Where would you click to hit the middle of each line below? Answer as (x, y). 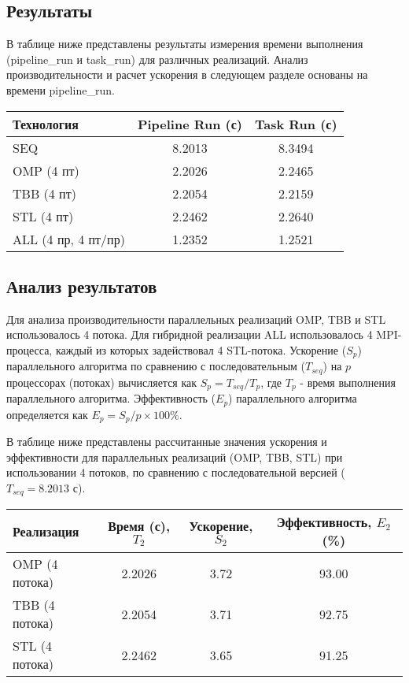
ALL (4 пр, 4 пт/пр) (69, 239)
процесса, (29, 349)
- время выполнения (348, 382)
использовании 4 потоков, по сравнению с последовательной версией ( (176, 472)
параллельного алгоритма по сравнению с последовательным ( (156, 366)
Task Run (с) (296, 124)
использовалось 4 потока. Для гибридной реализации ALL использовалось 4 (190, 334)
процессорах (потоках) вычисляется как (102, 382)
